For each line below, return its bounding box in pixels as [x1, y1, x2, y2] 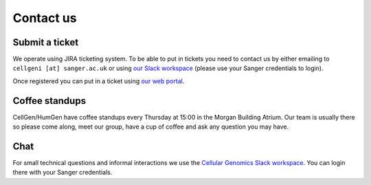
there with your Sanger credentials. [12, 168, 113, 177]
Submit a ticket [12, 36, 79, 48]
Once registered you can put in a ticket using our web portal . [12, 76, 185, 85]
